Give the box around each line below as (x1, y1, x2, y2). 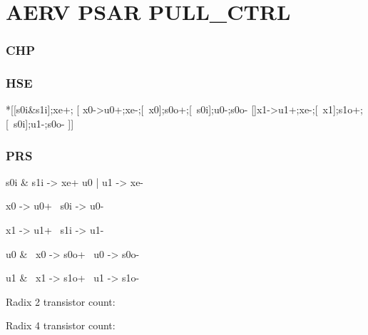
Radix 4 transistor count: (6, 318, 116, 333)
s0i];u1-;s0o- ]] (13, 116, 74, 131)
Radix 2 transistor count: (6, 294, 116, 309)
